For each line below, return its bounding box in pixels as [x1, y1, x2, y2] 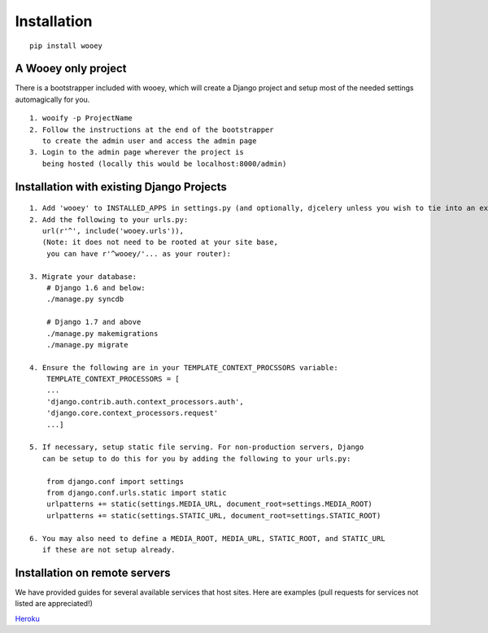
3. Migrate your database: [29, 272, 137, 281]
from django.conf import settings [46, 477, 185, 486]
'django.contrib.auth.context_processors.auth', [46, 397, 244, 406]
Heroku [15, 613, 40, 623]
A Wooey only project [15, 62, 127, 76]
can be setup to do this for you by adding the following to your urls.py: [41, 454, 351, 463]
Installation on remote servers [15, 565, 171, 579]
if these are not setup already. [41, 545, 176, 554]
